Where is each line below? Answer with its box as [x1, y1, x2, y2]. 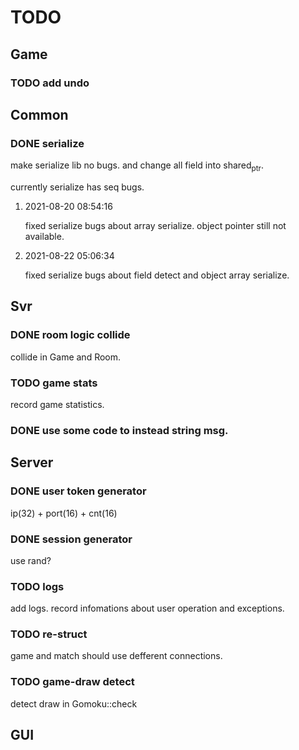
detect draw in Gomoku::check [10, 697, 138, 710]
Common [10, 106, 69, 123]
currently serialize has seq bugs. [10, 181, 145, 193]
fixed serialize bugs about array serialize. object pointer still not [24, 219, 287, 231]
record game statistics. [10, 398, 105, 410]
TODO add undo [10, 76, 90, 90]
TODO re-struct [10, 627, 88, 641]
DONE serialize [10, 136, 85, 150]
